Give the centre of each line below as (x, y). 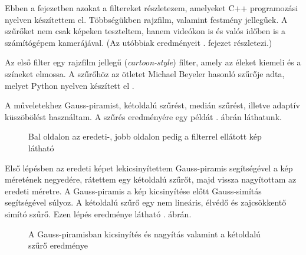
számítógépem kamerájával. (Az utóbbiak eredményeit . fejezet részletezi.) (139, 42)
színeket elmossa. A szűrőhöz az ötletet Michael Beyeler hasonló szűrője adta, (145, 73)
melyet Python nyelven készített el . (70, 85)
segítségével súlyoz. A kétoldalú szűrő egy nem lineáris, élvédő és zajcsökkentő (146, 202)
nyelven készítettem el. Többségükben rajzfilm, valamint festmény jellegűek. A (146, 19)
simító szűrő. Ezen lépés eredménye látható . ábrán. (98, 213)
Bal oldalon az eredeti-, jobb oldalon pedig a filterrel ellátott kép (145, 136)
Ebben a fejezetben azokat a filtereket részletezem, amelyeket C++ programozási (152, 8)
